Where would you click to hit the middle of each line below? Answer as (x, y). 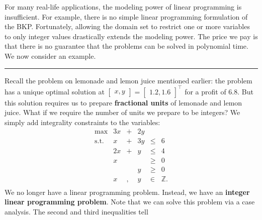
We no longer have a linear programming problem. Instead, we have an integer (127, 192)
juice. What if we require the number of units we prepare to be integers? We (122, 112)
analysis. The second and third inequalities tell (76, 211)
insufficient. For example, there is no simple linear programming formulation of (126, 16)
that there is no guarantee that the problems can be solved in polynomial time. (126, 46)
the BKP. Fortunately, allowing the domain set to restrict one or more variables (127, 26)
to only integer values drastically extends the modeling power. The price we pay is (131, 36)
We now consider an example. (50, 56)
